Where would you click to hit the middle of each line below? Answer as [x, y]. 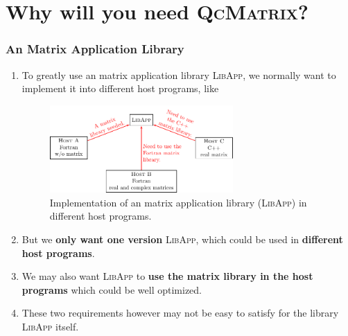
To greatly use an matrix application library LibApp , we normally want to [179, 74]
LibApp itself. [50, 326]
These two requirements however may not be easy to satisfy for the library [180, 313]
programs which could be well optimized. [112, 289]
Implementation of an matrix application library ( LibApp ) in [178, 202]
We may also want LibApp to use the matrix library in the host [167, 276]
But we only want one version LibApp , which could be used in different [182, 239]
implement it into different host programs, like [120, 88]
